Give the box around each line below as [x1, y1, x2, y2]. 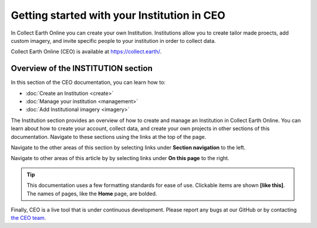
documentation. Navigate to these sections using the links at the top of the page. [11, 133, 207, 140]
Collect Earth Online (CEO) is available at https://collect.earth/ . [11, 48, 161, 55]
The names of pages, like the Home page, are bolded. [26, 190, 157, 197]
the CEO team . [11, 215, 46, 222]
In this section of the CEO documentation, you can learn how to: [11, 79, 166, 86]
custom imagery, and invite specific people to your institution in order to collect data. [11, 37, 217, 44]
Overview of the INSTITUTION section [11, 63, 153, 73]
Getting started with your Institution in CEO [11, 9, 225, 22]
